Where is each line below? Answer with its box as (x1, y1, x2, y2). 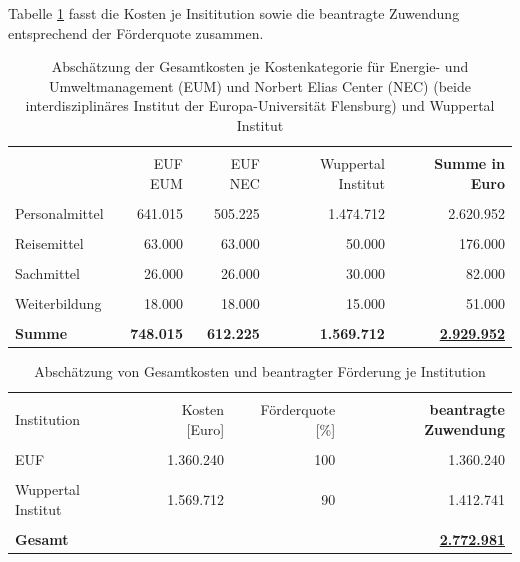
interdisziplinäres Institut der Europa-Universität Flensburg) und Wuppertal (25, 95, 495, 116)
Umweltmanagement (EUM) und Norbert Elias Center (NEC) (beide (49, 75, 471, 96)
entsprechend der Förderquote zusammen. (8, 22, 264, 43)
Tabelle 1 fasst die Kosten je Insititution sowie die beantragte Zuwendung (8, 3, 460, 23)
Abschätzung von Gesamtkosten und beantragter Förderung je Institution (34, 361, 486, 382)
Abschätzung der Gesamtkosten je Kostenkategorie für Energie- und (51, 56, 469, 77)
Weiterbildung (15, 293, 102, 314)
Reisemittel (15, 232, 84, 253)
